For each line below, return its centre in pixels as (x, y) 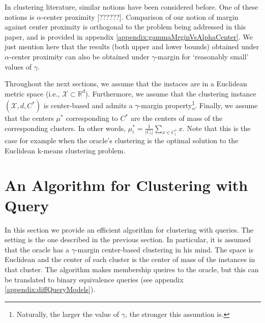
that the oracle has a (37, 249)
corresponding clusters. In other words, (65, 128)
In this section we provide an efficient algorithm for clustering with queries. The (129, 229)
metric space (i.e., (32, 93)
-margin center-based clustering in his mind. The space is (164, 249)
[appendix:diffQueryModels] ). (50, 289)
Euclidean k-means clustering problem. (65, 150)
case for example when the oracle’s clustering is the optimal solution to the (122, 140)
